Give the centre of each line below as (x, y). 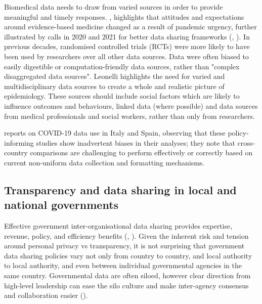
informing (19, 142)
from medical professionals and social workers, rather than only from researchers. (129, 116)
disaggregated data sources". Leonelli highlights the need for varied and (115, 76)
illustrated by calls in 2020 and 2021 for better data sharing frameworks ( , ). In (127, 36)
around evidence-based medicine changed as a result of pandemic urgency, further (130, 27)
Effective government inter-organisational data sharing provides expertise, (118, 226)
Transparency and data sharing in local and (120, 189)
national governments (61, 205)
